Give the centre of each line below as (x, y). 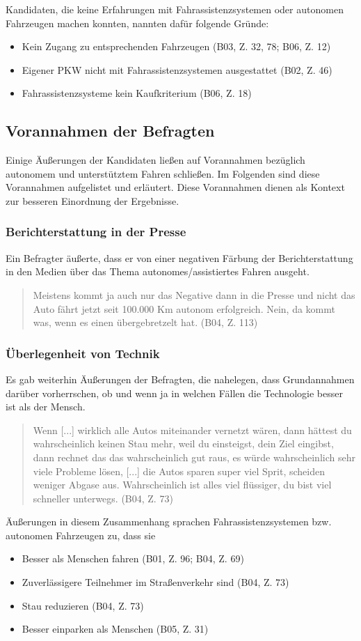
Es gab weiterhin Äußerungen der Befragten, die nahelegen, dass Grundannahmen (180, 379)
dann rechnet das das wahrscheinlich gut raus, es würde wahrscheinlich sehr (194, 457)
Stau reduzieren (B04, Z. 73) (83, 605)
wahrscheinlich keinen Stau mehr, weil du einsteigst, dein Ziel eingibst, (183, 443)
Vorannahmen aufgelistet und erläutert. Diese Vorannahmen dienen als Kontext (175, 187)
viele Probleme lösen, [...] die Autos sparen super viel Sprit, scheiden (179, 471)
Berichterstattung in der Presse (96, 232)
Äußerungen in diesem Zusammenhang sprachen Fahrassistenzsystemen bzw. (169, 522)
